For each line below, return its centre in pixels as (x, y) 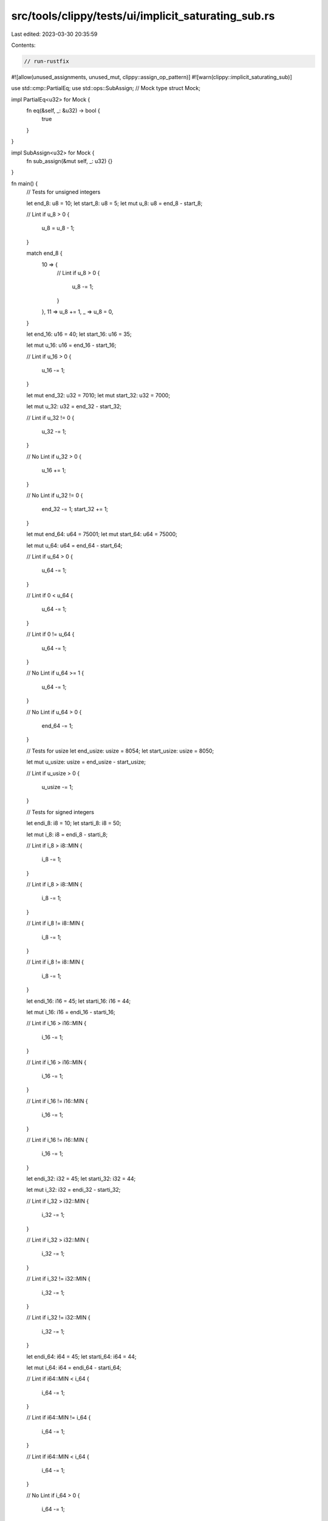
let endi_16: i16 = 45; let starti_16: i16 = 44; (78, 1001)
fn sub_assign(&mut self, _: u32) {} (70, 161)
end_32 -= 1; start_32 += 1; (75, 509)
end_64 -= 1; (57, 726)
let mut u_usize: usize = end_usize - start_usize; (86, 762)
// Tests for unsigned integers (63, 192)
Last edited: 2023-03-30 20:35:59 (54, 34)
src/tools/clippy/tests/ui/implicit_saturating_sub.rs (143, 16)
